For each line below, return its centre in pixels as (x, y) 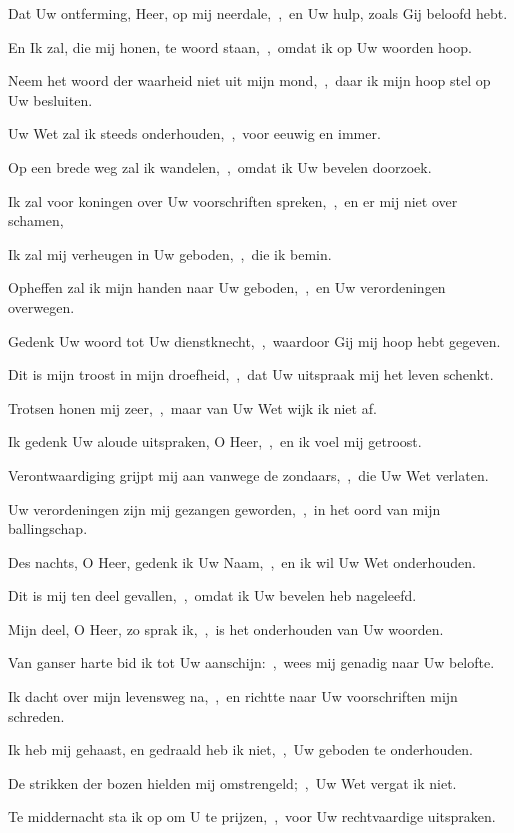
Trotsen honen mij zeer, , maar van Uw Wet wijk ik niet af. (192, 407)
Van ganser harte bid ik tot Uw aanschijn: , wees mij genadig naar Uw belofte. (251, 662)
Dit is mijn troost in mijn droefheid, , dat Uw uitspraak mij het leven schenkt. (251, 374)
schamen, (36, 220)
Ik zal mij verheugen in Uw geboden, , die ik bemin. (170, 253)
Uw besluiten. (50, 99)
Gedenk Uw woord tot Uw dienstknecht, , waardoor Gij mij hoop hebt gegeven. (254, 340)
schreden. (36, 715)
